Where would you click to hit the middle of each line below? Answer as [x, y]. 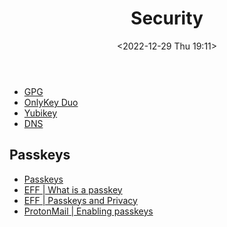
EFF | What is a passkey [73, 189]
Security [167, 18]
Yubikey [40, 113]
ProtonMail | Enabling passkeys [88, 211]
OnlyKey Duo [51, 102]
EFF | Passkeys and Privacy [80, 200]
